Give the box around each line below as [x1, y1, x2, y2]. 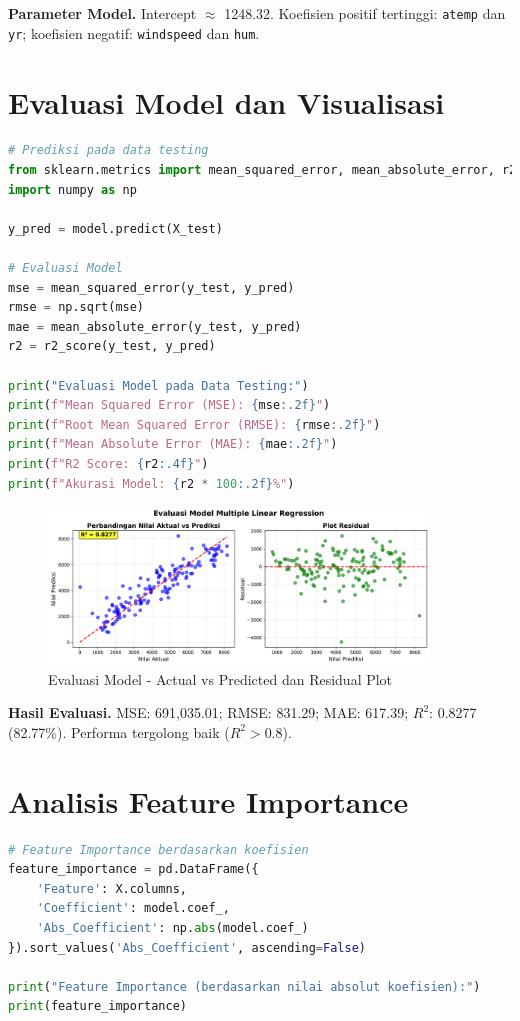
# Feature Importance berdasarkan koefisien [8, 842, 309, 857]
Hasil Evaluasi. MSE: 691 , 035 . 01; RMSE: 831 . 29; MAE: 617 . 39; [8, 702, 409, 723]
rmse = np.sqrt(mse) [8, 300, 145, 315]
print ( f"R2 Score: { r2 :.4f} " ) [8, 456, 209, 471]
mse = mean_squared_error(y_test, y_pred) [8, 280, 295, 295]
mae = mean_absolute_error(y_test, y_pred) [8, 319, 302, 334]
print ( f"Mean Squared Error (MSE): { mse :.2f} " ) [8, 398, 331, 413]
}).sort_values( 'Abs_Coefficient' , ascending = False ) [8, 940, 366, 955]
